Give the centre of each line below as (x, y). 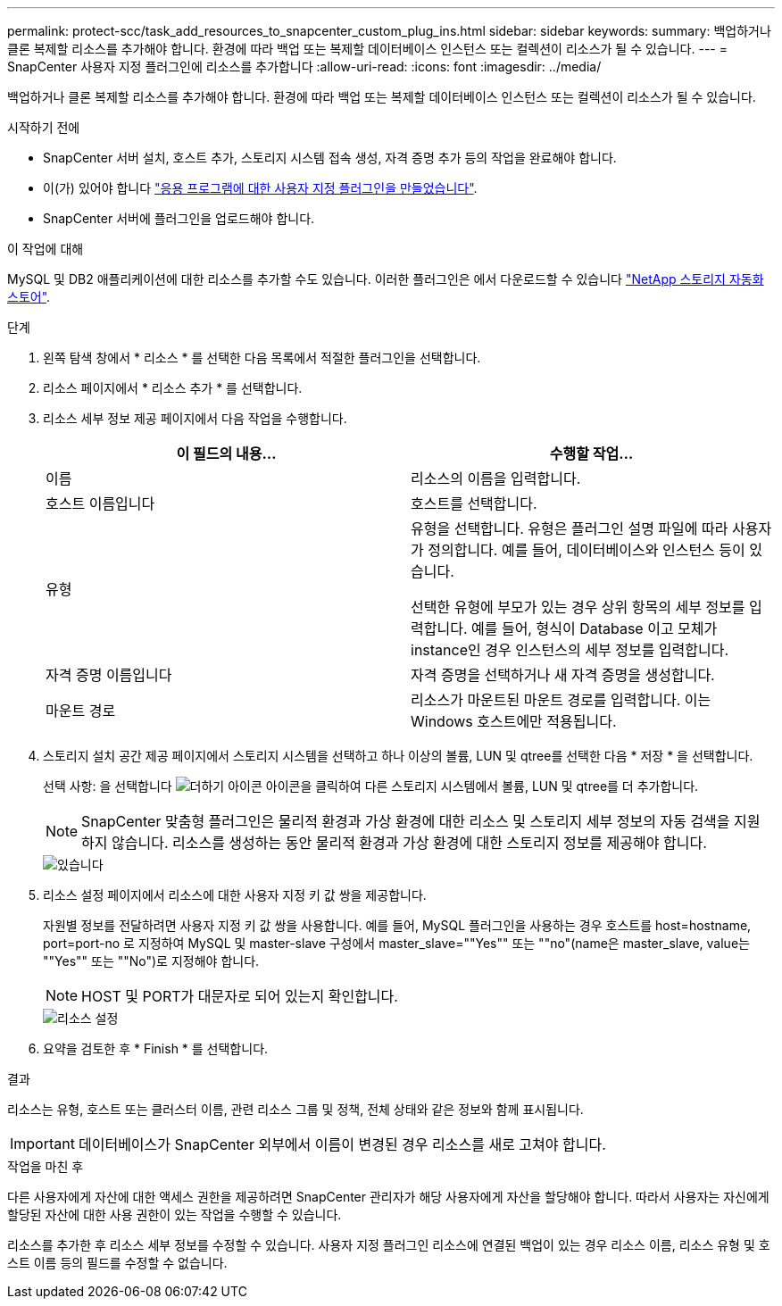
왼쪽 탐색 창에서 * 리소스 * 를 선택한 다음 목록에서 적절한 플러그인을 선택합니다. (262, 358)
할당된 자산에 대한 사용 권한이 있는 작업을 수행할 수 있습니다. (175, 1214)
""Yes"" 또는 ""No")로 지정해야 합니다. (151, 961)
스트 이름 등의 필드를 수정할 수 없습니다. (117, 1263)
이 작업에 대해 (46, 249)
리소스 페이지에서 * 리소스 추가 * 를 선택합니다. (173, 388)
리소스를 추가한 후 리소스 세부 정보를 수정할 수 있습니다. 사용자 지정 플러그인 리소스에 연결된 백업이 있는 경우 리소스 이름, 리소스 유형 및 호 (389, 1245)
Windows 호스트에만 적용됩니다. (514, 721)
